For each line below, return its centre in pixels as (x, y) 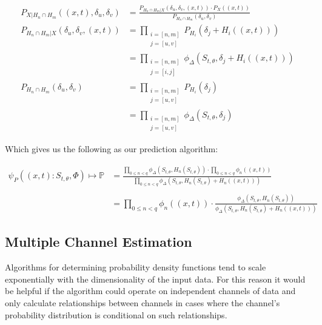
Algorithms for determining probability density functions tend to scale (136, 267)
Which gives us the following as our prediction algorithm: (112, 149)
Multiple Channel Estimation (99, 242)
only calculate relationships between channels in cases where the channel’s (143, 303)
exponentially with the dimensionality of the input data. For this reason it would (155, 279)
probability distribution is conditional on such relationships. (116, 314)
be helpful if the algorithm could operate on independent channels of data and (150, 291)
